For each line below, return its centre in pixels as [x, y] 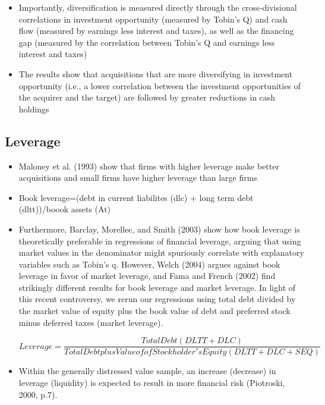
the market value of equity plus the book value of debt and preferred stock [154, 311]
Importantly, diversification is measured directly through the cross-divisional [158, 7]
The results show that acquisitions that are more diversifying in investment [156, 73]
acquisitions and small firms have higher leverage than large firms [138, 178]
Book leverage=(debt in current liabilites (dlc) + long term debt [136, 197]
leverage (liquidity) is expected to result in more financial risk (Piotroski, [152, 382]
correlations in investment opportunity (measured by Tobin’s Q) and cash [153, 19]
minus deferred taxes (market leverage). [91, 322]
